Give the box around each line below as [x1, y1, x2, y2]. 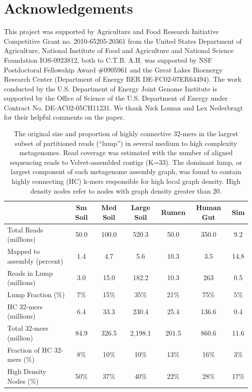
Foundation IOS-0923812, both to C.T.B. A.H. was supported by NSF [4, 54, 212, 65]
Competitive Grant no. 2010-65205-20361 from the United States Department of [4, 36, 242, 46]
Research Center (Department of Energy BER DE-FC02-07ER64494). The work [4, 74, 242, 84]
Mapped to [7, 246, 40, 256]
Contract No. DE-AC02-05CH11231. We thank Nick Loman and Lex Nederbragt [4, 102, 243, 112]
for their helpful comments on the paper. [4, 112, 125, 122]
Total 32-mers [7, 323, 48, 333]
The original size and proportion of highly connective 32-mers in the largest [14, 128, 238, 139]
